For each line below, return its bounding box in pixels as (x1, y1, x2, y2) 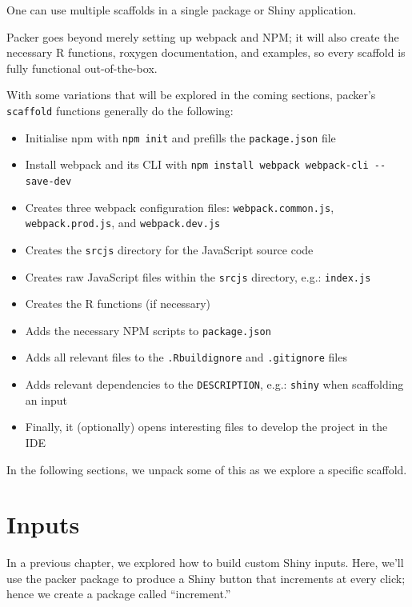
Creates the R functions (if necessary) (25, 295, 210, 312)
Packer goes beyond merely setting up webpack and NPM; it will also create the (6, 28, 399, 45)
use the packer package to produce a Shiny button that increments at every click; (6, 569, 406, 586)
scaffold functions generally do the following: (6, 102, 234, 118)
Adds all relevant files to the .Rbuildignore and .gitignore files (25, 349, 347, 365)
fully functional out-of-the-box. (6, 59, 158, 76)
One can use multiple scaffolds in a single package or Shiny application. (6, 2, 357, 18)
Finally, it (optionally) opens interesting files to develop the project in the (25, 418, 388, 435)
